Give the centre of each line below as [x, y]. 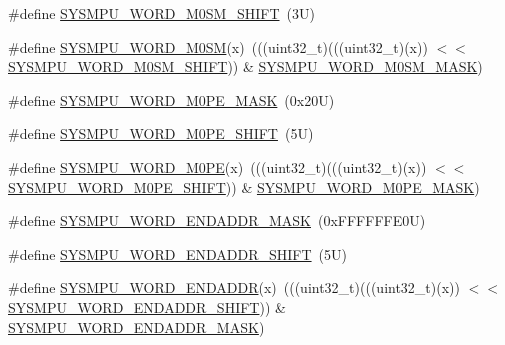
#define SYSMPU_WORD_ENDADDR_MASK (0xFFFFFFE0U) [217, 220]
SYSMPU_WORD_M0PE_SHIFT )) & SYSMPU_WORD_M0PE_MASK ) [244, 186]
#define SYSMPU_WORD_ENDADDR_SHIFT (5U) [177, 253]
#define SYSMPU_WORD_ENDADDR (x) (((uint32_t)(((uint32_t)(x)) [234, 287]
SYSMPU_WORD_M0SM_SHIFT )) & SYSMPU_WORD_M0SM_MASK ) [245, 66]
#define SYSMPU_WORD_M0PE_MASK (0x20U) [171, 99]
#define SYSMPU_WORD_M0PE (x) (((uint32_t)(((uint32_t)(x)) [217, 166]
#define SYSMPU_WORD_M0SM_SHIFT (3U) [161, 13]
